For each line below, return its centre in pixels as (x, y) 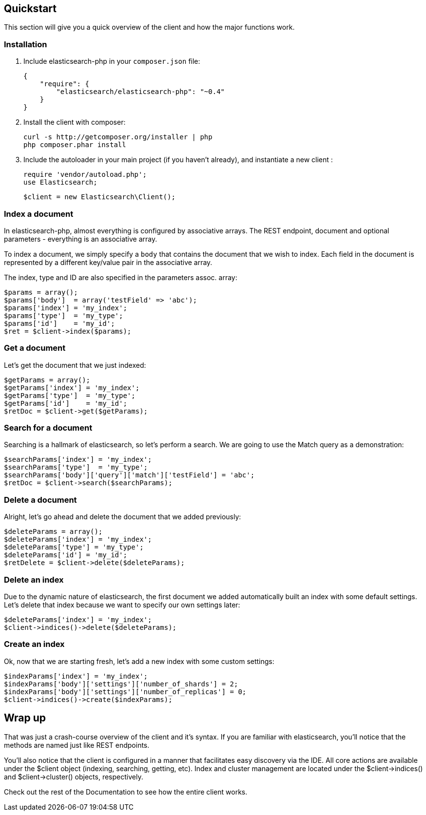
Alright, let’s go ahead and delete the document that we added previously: (123, 517)
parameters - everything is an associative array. (81, 239)
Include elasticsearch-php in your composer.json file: (112, 61)
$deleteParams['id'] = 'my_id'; (66, 555)
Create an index (34, 644)
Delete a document (40, 500)
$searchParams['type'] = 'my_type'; (76, 467)
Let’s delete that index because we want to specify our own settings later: (122, 605)
